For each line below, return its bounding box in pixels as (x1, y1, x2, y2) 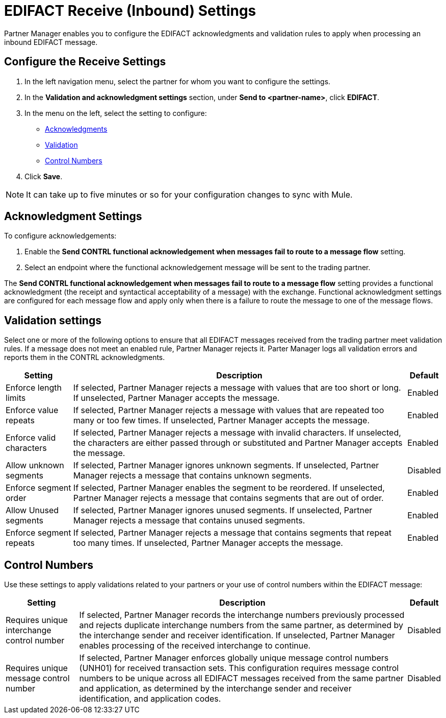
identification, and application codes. (79, 693, 221, 704)
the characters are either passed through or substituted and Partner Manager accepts (73, 438, 403, 448)
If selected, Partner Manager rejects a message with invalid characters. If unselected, (73, 427, 401, 438)
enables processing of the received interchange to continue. (79, 640, 311, 651)
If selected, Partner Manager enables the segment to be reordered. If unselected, (73, 483, 385, 493)
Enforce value (6, 405, 59, 416)
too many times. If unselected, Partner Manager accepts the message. (73, 538, 343, 548)
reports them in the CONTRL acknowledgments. (4, 353, 165, 362)
